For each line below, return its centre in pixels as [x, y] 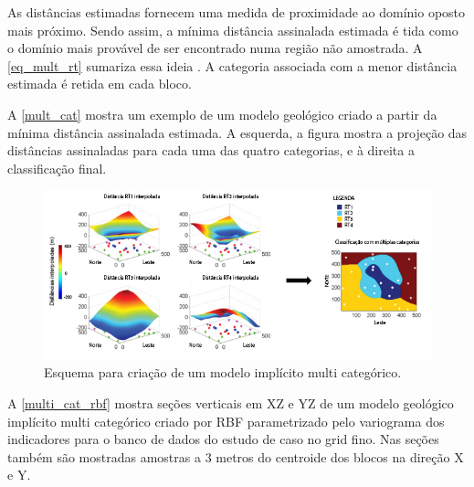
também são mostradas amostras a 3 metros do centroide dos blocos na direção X [236, 456]
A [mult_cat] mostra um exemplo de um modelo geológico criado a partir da [222, 114]
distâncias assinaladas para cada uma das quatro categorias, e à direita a [211, 150]
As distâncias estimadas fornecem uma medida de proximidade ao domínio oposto [237, 12]
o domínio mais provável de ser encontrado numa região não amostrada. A [215, 48]
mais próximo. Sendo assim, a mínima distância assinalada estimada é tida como [233, 30]
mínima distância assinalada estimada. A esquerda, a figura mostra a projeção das [237, 132]
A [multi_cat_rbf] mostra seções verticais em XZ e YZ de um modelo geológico [231, 403]
